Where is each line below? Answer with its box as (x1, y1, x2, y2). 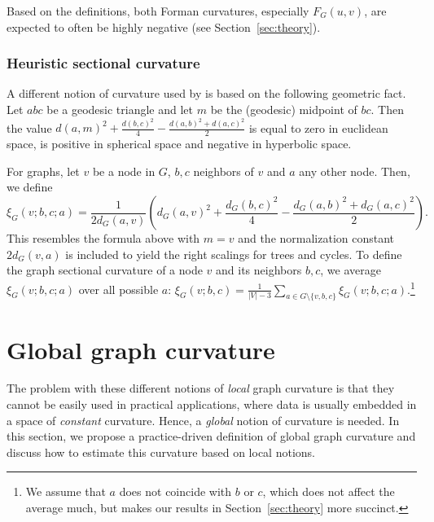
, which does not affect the (262, 483, 395, 500)
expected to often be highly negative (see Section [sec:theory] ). (7, 18, 321, 35)
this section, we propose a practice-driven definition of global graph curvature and (7, 428, 416, 445)
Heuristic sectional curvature (7, 53, 200, 73)
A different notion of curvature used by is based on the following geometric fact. (7, 85, 406, 102)
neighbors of (193, 162, 254, 179)
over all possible (78, 280, 159, 297)
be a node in (92, 162, 156, 179)
